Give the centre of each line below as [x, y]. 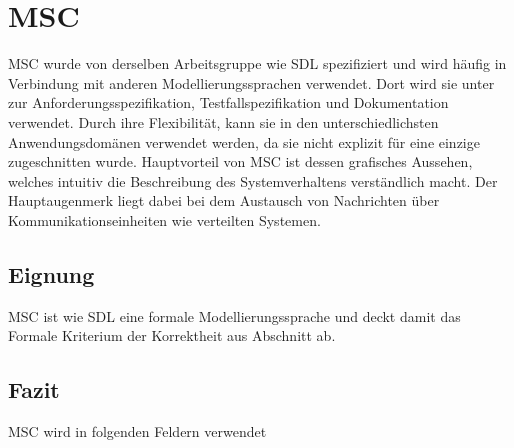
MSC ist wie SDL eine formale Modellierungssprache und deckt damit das [234, 315]
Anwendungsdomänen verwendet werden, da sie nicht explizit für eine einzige [244, 141]
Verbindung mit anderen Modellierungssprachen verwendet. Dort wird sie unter [251, 82]
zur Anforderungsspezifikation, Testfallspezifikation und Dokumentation [228, 102]
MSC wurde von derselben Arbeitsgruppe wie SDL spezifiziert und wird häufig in [257, 63]
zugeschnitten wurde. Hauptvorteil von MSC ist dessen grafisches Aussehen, [240, 161]
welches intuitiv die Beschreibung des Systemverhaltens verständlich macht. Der [253, 180]
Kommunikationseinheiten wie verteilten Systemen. [164, 219]
